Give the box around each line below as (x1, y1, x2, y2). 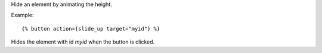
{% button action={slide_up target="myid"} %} (21, 25, 160, 32)
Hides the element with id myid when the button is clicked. (11, 38, 155, 45)
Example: (11, 12, 34, 19)
